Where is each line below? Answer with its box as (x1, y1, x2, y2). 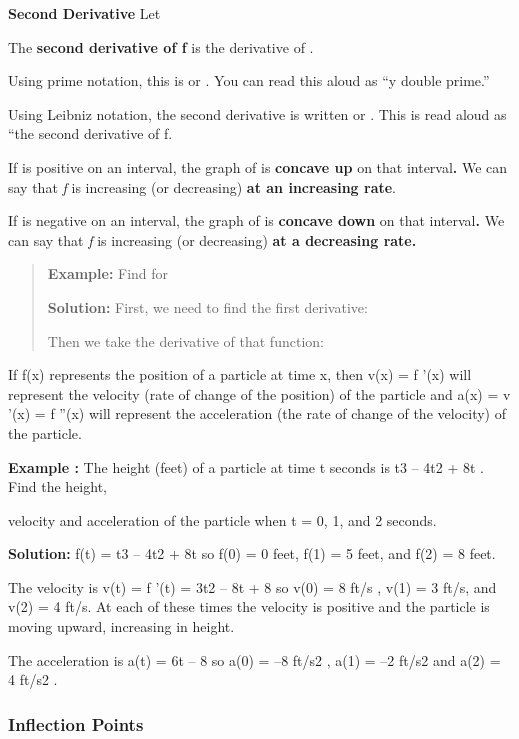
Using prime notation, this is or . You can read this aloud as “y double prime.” (8, 70, 490, 91)
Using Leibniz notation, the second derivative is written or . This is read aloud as (8, 103, 507, 124)
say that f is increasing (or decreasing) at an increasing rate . (8, 176, 397, 197)
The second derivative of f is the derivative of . (8, 36, 314, 57)
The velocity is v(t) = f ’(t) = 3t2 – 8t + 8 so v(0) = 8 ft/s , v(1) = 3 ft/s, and (8, 576, 497, 597)
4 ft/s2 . (8, 669, 58, 690)
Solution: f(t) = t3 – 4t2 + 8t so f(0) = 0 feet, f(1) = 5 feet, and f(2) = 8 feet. (8, 543, 496, 564)
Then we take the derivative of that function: (47, 330, 324, 351)
